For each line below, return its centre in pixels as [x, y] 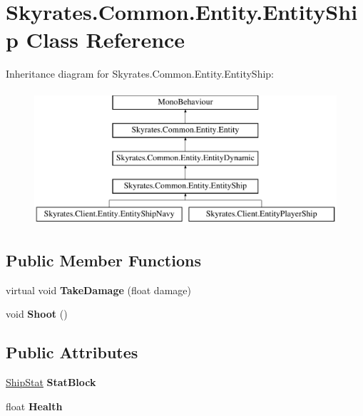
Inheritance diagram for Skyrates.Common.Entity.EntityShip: [140, 74]
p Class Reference [96, 40]
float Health [34, 406]
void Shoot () [37, 314]
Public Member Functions [103, 260]
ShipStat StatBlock [51, 382]
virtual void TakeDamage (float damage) [98, 290]
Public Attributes [72, 352]
